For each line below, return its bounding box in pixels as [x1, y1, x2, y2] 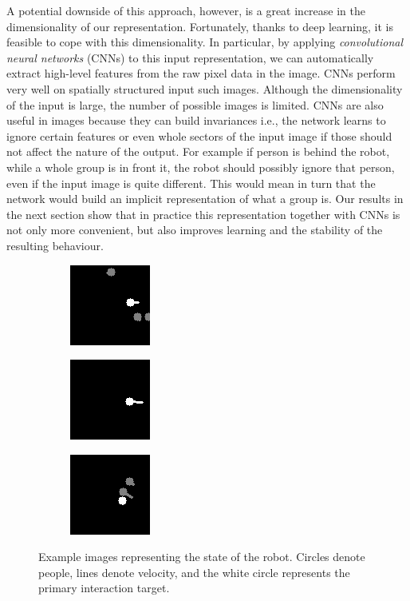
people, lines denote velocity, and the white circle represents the [38, 563, 350, 580]
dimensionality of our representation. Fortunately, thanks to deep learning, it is [6, 18, 393, 34]
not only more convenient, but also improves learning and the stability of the [6, 221, 383, 238]
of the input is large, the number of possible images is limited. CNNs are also [6, 96, 384, 113]
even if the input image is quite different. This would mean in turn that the [6, 174, 376, 191]
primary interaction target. [38, 579, 170, 596]
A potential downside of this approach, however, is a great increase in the [6, 2, 366, 18]
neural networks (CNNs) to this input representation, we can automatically [6, 49, 374, 66]
